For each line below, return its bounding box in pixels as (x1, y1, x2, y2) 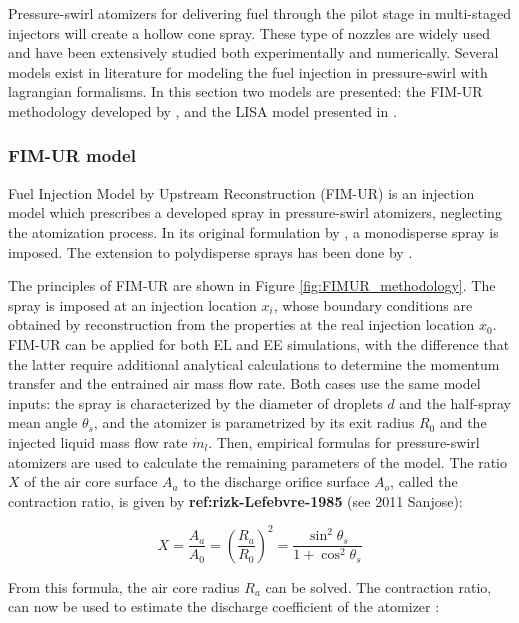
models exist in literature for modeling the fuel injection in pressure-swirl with (8, 61, 488, 82)
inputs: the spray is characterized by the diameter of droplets (8, 392, 383, 413)
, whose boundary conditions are (273, 294, 473, 315)
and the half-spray (399, 392, 511, 413)
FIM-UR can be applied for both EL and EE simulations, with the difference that (8, 333, 510, 354)
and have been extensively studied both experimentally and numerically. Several (8, 42, 499, 63)
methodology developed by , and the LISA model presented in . (8, 100, 397, 121)
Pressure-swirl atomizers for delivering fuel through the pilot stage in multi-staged (8, 3, 511, 23)
